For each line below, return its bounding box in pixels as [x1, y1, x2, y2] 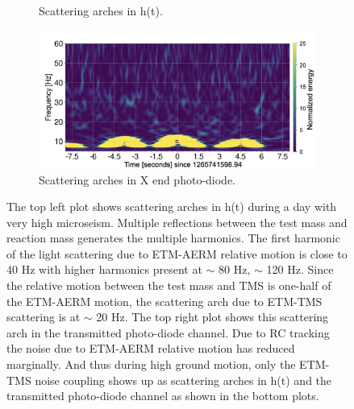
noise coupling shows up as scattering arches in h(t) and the [35, 371, 332, 388]
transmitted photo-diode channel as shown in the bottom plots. [6, 387, 319, 404]
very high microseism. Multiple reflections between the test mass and [6, 213, 348, 230]
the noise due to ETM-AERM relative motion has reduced [6, 340, 295, 357]
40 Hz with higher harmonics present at [6, 261, 202, 278]
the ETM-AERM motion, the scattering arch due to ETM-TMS [6, 292, 323, 309]
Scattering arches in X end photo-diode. [39, 171, 236, 188]
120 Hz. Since [266, 261, 334, 278]
